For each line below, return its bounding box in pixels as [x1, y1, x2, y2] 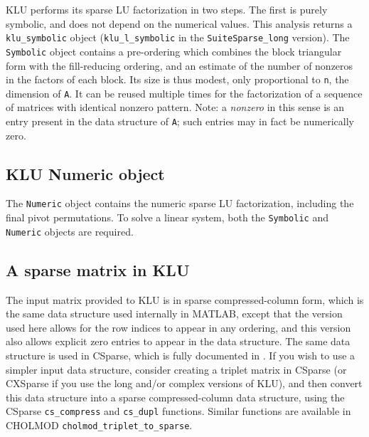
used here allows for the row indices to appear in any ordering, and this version [6, 320, 351, 335]
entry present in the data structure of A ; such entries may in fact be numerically [6, 114, 354, 128]
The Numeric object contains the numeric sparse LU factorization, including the [6, 196, 354, 211]
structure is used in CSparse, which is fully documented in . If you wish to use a [6, 348, 355, 362]
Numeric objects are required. [6, 223, 134, 238]
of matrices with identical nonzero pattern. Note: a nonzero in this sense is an [6, 100, 345, 115]
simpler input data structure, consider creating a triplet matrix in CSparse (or [6, 362, 347, 377]
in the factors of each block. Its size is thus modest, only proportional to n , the [6, 72, 349, 87]
